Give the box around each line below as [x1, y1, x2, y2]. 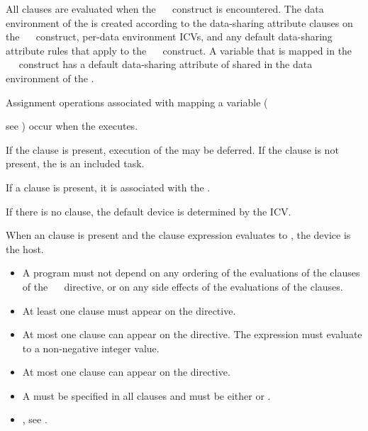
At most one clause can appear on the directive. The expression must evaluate [22, 327, 362, 342]
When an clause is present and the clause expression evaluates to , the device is [6, 228, 351, 242]
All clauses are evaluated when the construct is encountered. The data [6, 1, 324, 16]
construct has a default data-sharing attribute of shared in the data [18, 57, 313, 72]
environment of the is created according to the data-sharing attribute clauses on [6, 15, 353, 30]
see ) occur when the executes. [6, 118, 138, 133]
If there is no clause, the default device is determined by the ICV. [6, 203, 291, 218]
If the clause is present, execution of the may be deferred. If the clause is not [6, 142, 339, 157]
